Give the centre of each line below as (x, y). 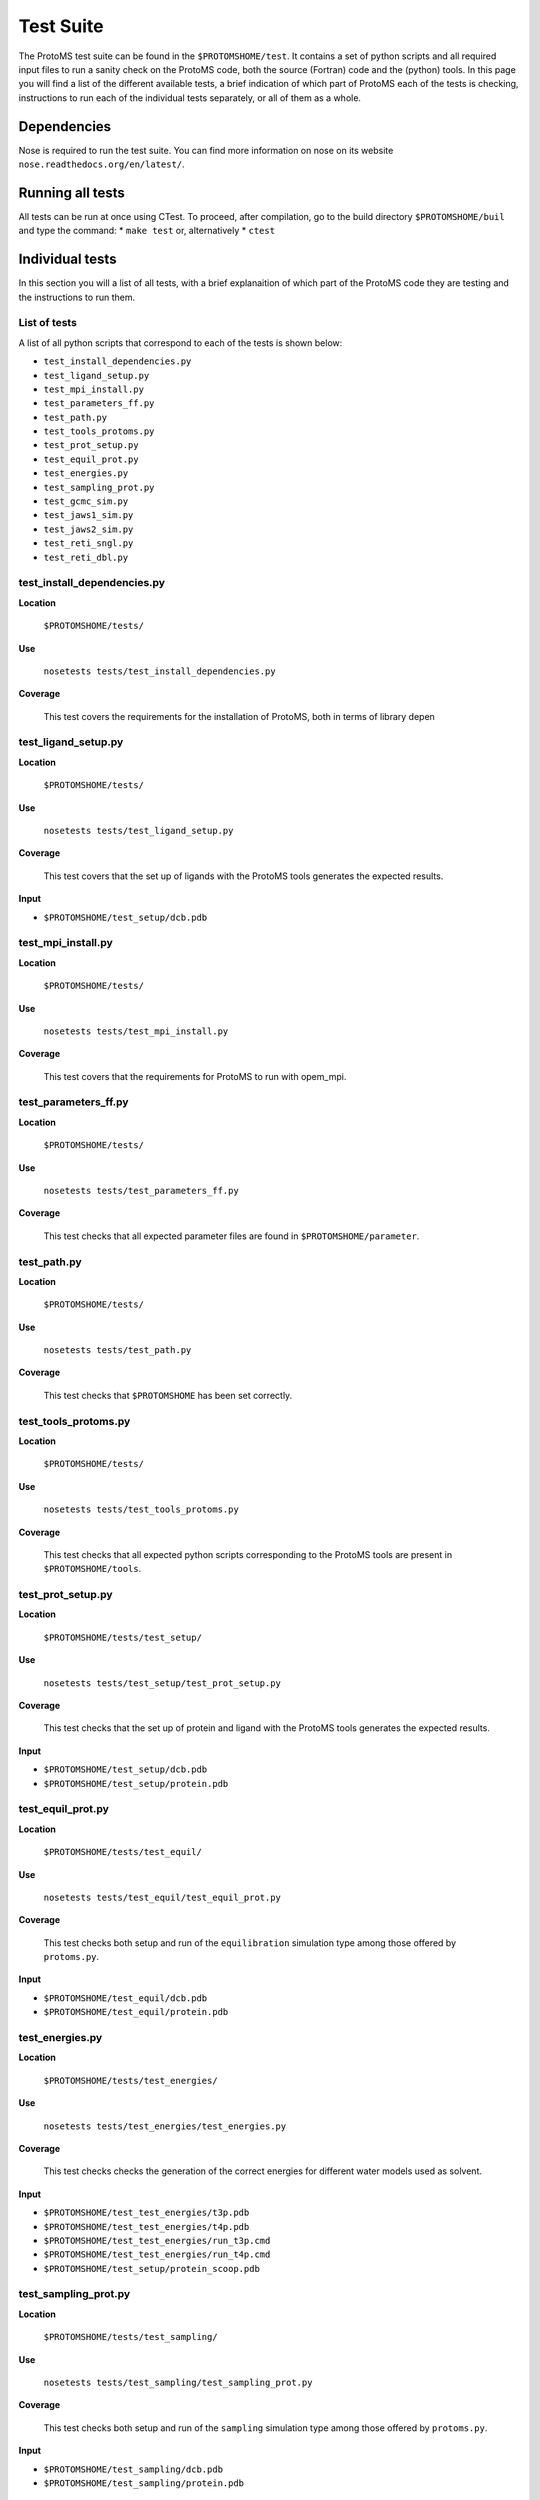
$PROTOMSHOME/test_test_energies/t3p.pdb (146, 2213)
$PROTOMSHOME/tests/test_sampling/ (131, 2337)
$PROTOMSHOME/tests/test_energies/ (131, 2080)
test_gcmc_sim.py (86, 501)
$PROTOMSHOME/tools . (92, 1569)
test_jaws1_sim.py (88, 515)
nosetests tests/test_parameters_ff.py (141, 1190)
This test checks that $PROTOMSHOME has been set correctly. (168, 1395)
